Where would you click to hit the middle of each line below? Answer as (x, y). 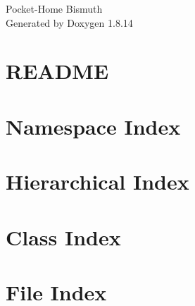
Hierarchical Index (97, 182)
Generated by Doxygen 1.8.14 (69, 22)
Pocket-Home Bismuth (54, 8)
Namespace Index (93, 126)
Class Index (63, 237)
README (57, 71)
